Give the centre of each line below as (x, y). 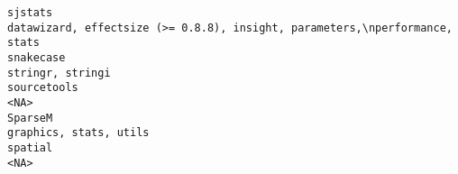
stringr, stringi (59, 73)
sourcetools (43, 88)
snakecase (37, 57)
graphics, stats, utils (78, 133)
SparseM (30, 118)
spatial (30, 147)
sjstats (30, 13)
